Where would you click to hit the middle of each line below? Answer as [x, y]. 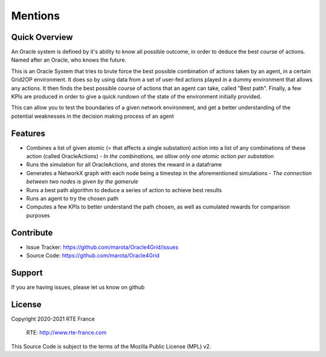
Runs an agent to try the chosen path [72, 199]
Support [27, 273]
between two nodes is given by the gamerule [82, 182]
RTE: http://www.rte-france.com [66, 333]
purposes [38, 215]
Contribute [32, 233]
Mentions [36, 16]
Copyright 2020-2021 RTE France [53, 319]
